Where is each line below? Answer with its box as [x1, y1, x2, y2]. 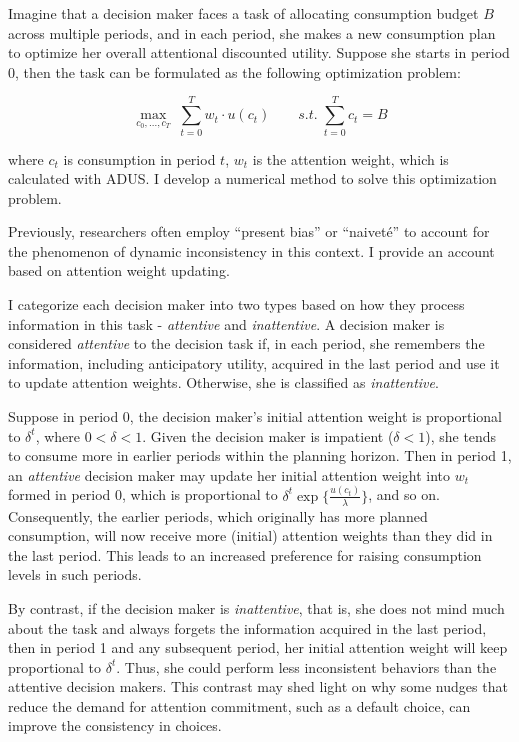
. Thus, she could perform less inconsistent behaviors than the [116, 656, 497, 677]
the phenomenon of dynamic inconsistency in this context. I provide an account [8, 240, 495, 261]
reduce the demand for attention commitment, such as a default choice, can [8, 695, 471, 716]
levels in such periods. [8, 564, 142, 585]
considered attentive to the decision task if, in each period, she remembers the [8, 333, 485, 354]
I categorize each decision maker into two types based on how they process [8, 294, 465, 315]
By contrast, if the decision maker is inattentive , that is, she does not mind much [8, 597, 505, 618]
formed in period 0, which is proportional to [8, 484, 278, 505]
